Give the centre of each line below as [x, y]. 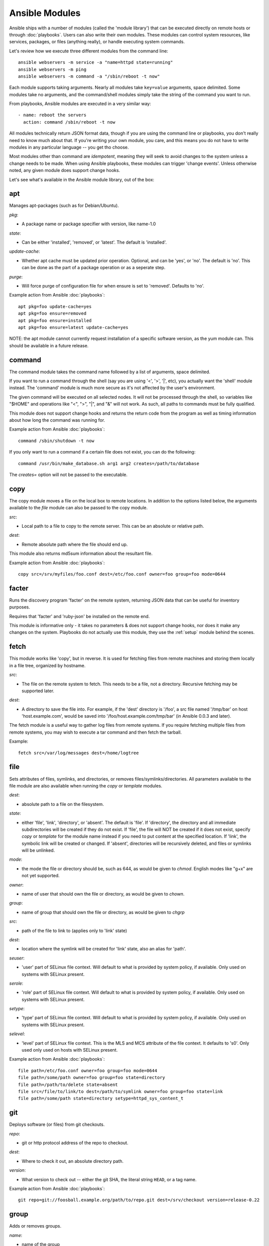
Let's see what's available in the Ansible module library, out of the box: [82, 179]
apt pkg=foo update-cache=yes [55, 306]
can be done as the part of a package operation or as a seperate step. [94, 268]
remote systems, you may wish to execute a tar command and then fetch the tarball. [95, 732]
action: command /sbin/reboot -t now [69, 122]
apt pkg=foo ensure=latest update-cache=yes [73, 327]
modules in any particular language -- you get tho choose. [69, 148]
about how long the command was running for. [57, 420]
